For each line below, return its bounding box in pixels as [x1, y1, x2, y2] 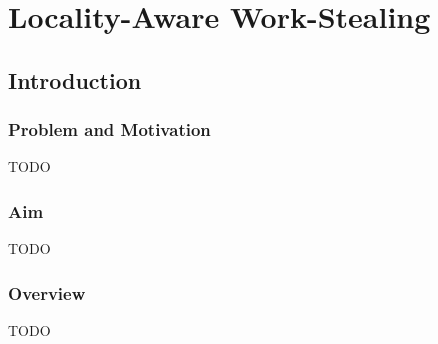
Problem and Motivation [8, 117, 211, 142]
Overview [8, 280, 86, 305]
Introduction [8, 64, 142, 95]
